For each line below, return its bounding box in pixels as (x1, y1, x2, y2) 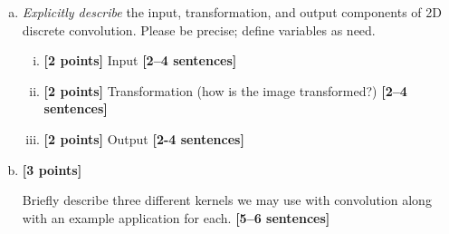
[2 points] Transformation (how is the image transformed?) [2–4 (43, 81, 407, 100)
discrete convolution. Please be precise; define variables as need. (22, 20, 376, 39)
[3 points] (22, 160, 82, 179)
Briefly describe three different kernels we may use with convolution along (22, 190, 432, 210)
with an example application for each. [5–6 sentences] (22, 208, 330, 227)
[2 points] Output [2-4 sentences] (43, 129, 244, 148)
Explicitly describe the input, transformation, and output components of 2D (22, 3, 442, 21)
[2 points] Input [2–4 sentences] (43, 51, 237, 70)
